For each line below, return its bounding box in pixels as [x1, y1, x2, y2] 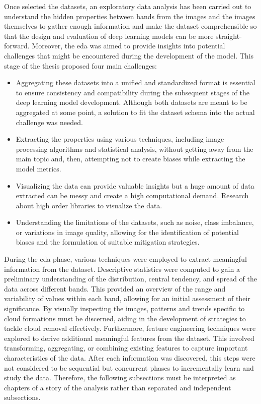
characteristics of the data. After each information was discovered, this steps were [4, 353, 255, 363]
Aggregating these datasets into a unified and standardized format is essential [16, 77, 255, 88]
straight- [216, 30, 242, 41]
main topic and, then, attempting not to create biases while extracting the [16, 153, 245, 164]
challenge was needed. [16, 117, 83, 127]
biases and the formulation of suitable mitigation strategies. [16, 237, 200, 247]
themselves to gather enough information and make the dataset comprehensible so [4, 21, 257, 31]
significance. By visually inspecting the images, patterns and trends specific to [4, 303, 245, 314]
